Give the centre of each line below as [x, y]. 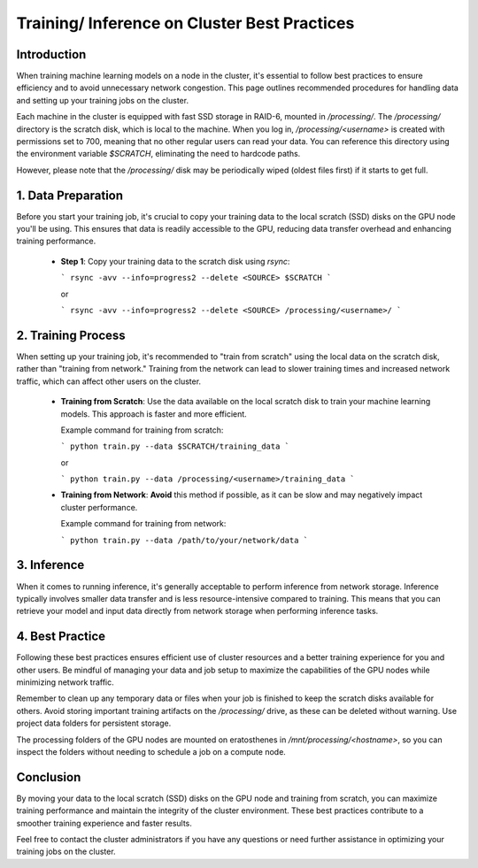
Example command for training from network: [143, 524]
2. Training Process [71, 335]
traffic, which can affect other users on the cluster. [109, 381]
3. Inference [50, 565]
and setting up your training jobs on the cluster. [103, 100]
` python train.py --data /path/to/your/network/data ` [185, 540]
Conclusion [49, 777]
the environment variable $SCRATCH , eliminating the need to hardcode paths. [158, 154]
